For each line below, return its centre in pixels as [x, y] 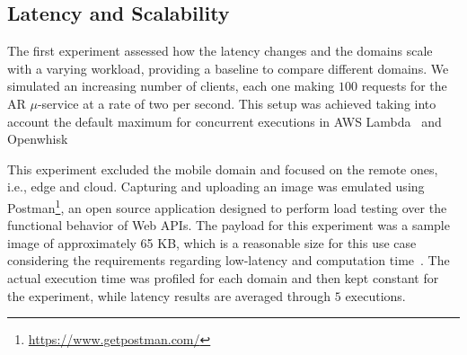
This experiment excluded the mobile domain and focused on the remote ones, [223, 169]
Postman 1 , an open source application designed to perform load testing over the [227, 206]
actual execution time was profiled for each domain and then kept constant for [223, 277]
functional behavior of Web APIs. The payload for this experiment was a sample [229, 225]
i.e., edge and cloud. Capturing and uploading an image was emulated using [216, 186]
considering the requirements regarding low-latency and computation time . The [229, 260]
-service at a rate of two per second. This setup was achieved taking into [237, 103]
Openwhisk [38, 139]
